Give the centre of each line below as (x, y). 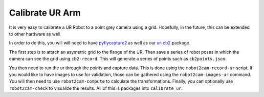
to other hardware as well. (35, 34)
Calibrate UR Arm (45, 13)
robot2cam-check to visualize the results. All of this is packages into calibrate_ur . (96, 88)
